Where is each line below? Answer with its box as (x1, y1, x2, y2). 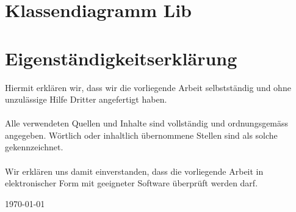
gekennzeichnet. (5, 141, 63, 153)
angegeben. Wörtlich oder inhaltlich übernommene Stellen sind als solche (5, 128, 278, 141)
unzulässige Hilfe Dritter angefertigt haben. (5, 93, 167, 106)
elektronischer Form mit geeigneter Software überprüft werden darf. (5, 177, 258, 189)
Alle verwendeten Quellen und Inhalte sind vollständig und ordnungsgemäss (5, 117, 289, 130)
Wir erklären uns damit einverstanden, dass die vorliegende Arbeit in (5, 164, 264, 177)
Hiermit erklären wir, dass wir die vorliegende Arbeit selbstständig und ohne (5, 81, 291, 93)
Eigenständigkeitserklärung (5, 45, 237, 70)
